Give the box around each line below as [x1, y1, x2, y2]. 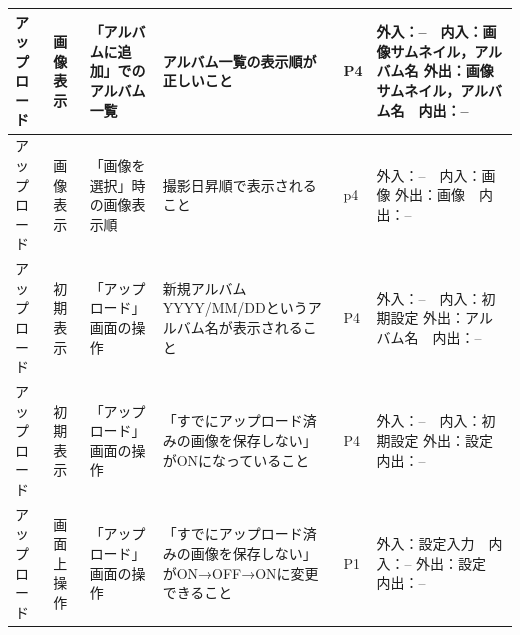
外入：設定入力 [376, 533, 475, 554]
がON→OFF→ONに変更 [162, 562, 319, 583]
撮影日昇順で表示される [162, 174, 317, 195]
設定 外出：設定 [390, 429, 494, 450]
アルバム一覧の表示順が [162, 50, 317, 71]
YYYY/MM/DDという [162, 297, 308, 318]
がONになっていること [162, 449, 310, 470]
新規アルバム [162, 277, 247, 298]
